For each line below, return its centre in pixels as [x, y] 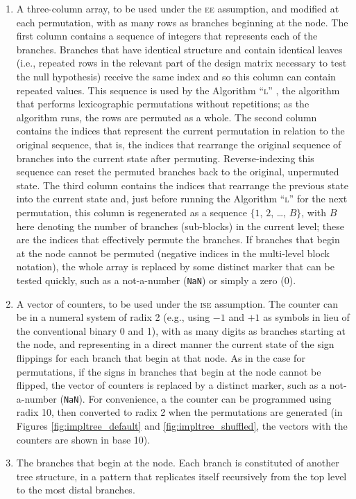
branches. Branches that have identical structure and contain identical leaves [179, 49]
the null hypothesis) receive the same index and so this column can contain [176, 76]
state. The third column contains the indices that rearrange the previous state [182, 185]
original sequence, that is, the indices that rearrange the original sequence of [179, 144]
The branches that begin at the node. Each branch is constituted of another [178, 463]
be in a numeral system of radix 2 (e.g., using [113, 317]
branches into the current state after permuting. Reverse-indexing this [165, 158]
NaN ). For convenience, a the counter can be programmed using [197, 398]
